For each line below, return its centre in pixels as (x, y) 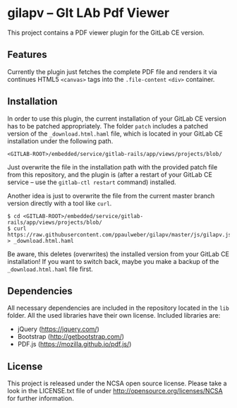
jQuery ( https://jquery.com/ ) (59, 329)
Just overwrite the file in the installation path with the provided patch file (113, 167)
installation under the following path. (60, 141)
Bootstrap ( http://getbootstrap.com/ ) (71, 337)
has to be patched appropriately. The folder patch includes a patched (108, 126)
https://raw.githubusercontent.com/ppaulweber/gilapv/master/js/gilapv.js (120, 234)
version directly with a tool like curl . (60, 203)
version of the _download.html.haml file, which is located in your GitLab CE (115, 133)
